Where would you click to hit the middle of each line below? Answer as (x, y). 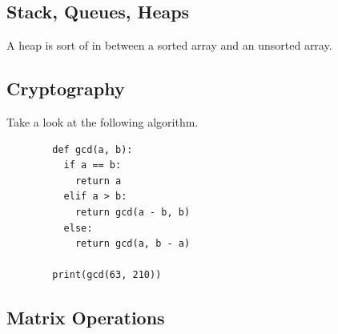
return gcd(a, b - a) (133, 244)
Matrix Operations (86, 318)
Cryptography (66, 89)
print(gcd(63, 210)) (107, 275)
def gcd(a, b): (93, 149)
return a (98, 181)
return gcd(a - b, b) (133, 212)
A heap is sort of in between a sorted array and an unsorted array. (169, 45)
